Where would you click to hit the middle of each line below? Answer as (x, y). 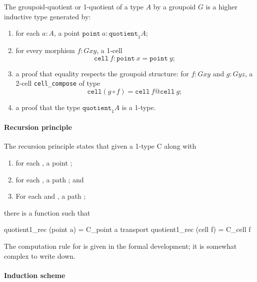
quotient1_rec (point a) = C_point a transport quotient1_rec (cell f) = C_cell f (128, 229)
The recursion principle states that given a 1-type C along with (100, 146)
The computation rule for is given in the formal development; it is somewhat (120, 246)
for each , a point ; (44, 163)
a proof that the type (48, 107)
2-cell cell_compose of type (58, 83)
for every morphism (45, 50)
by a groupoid (175, 6)
